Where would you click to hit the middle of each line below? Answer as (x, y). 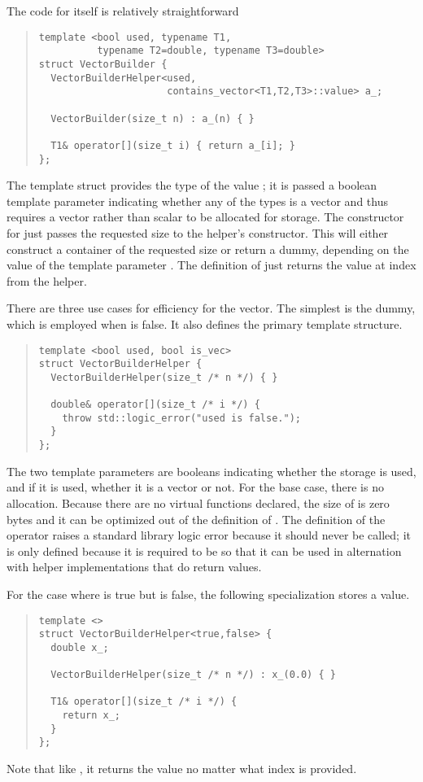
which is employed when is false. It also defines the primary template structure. (205, 323)
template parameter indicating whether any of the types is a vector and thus (197, 201)
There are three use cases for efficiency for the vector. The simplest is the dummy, (211, 308)
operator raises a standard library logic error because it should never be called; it (209, 535)
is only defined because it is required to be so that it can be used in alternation (204, 550)
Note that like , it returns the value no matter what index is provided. (182, 769)
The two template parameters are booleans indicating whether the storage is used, (211, 471)
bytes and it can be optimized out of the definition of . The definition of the (196, 519)
